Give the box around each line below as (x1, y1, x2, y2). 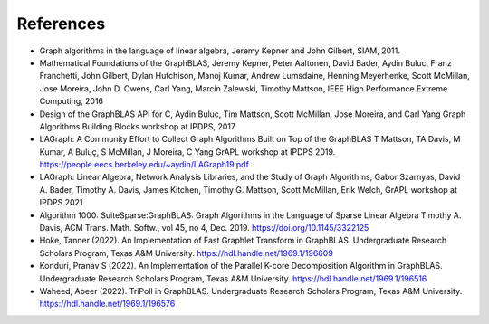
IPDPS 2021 (39, 197, 83, 208)
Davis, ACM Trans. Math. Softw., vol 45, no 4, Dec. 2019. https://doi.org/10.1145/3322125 (39, 223, 369, 233)
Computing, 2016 (39, 96, 104, 107)
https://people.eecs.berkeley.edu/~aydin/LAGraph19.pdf (39, 159, 249, 170)
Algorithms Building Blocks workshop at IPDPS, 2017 (39, 120, 235, 131)
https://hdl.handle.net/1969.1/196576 (39, 299, 176, 310)
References (16, 14, 106, 33)
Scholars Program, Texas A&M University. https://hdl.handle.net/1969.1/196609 (39, 247, 334, 258)
